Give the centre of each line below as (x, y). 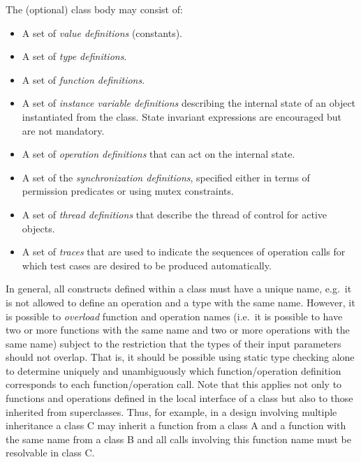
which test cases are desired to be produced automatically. (147, 265)
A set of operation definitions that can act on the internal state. (159, 154)
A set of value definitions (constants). (102, 32)
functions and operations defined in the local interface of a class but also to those (179, 398)
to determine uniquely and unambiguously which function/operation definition (174, 370)
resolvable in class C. (50, 453)
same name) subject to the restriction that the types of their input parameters (174, 343)
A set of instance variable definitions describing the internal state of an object (189, 103)
